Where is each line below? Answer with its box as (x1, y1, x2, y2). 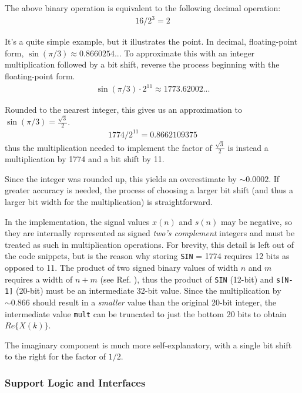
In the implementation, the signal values (5, 215, 150, 227)
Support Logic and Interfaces (5, 375, 146, 389)
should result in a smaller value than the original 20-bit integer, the (32, 295, 277, 308)
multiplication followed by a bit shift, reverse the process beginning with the (5, 58, 280, 70)
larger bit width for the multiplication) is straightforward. (5, 196, 213, 207)
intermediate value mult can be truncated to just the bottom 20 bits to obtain (5, 307, 287, 320)
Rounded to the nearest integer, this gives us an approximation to (5, 103, 242, 116)
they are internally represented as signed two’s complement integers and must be (5, 227, 295, 239)
